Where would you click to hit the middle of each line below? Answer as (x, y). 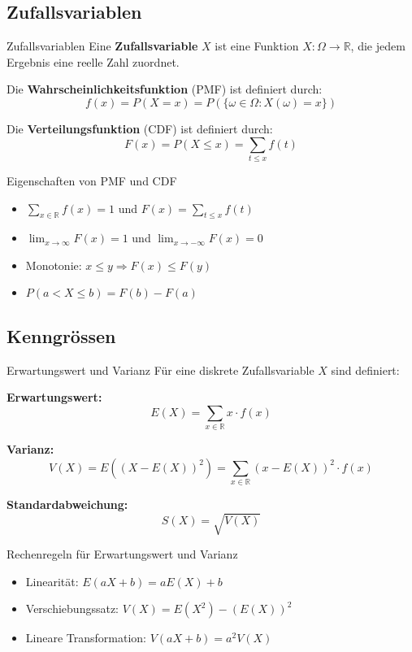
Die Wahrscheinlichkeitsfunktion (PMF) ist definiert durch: (165, 89)
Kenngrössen (61, 335)
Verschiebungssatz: (72, 609)
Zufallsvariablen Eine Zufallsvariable (102, 46)
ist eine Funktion (257, 46)
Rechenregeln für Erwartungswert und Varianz (122, 554)
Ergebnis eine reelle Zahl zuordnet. (93, 61)
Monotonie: (54, 265)
